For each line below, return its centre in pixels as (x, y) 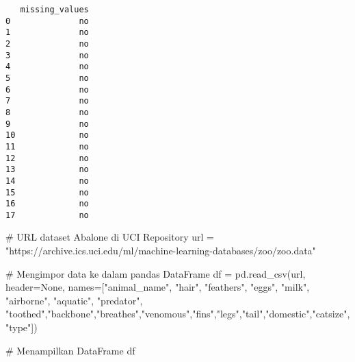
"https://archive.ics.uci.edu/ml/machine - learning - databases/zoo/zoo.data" (161, 251)
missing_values (54, 10)
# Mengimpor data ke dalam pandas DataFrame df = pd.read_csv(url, (156, 273)
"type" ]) (22, 327)
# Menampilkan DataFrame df (70, 350)
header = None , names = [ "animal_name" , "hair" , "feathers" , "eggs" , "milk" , (158, 287)
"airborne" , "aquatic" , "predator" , (74, 300)
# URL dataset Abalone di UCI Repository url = (110, 237)
